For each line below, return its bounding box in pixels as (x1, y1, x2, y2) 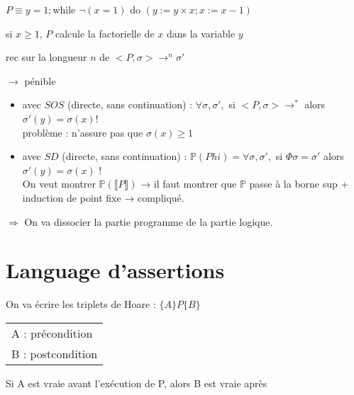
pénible (24, 73, 56, 88)
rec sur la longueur (6, 50, 87, 64)
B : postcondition (11, 345, 98, 362)
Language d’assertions (6, 256, 225, 285)
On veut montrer (22, 176, 96, 191)
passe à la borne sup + (249, 176, 349, 191)
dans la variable (166, 25, 236, 40)
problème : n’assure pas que (22, 125, 143, 139)
